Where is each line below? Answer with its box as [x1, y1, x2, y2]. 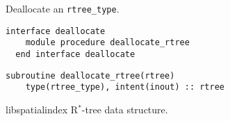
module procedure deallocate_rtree [25, 38, 190, 48]
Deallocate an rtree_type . [6, 1, 120, 15]
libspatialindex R [6, 102, 79, 116]
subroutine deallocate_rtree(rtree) [6, 70, 175, 81]
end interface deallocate [15, 49, 135, 59]
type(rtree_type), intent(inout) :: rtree [25, 82, 224, 92]
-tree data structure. [81, 102, 168, 116]
